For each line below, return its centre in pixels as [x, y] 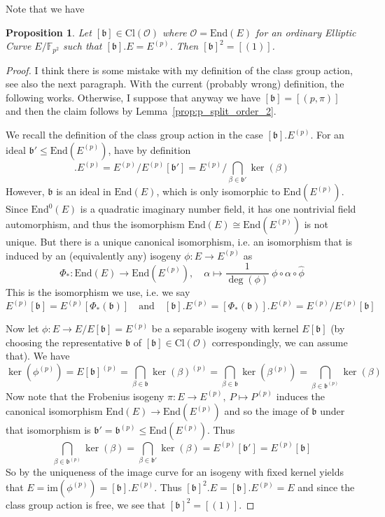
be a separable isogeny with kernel [225, 328]
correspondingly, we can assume [280, 342]
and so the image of [266, 411]
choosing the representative [64, 342]
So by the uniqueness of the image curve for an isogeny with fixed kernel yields [175, 472]
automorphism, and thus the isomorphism [95, 224]
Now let [22, 328]
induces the [301, 396]
